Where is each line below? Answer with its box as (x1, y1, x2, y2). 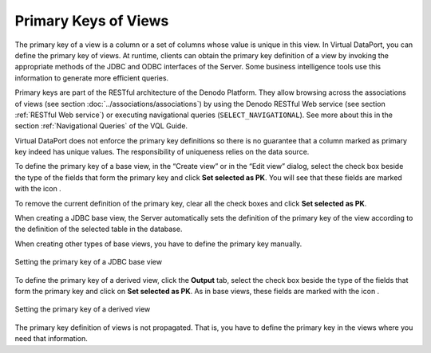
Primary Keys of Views (14, 12, 169, 29)
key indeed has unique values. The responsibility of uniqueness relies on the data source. (14, 147, 310, 157)
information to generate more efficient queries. (14, 73, 169, 83)
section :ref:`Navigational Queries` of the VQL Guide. (14, 121, 188, 131)
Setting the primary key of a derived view (14, 304, 151, 314)
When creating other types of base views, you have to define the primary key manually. (14, 239, 302, 249)
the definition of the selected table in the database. (14, 224, 183, 234)
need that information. (14, 334, 88, 343)
